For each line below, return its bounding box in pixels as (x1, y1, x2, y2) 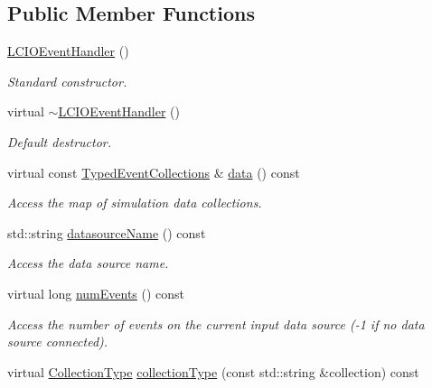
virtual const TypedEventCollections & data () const (7, 162, 300, 181)
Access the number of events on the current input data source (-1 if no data (7, 314, 425, 333)
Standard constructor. (7, 71, 127, 90)
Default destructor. (7, 132, 112, 151)
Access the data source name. (7, 254, 169, 273)
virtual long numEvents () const (7, 283, 185, 302)
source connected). (7, 332, 108, 351)
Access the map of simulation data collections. (7, 193, 262, 212)
